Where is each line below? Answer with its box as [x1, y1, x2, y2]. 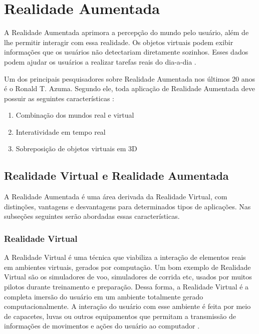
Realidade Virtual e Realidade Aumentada [4, 168, 229, 183]
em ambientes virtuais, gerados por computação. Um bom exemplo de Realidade [4, 261, 251, 272]
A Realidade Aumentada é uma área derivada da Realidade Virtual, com [4, 191, 227, 202]
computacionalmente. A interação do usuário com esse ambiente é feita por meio [4, 301, 251, 311]
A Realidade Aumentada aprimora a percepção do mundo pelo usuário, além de [4, 27, 249, 38]
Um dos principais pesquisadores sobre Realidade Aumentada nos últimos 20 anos [4, 73, 255, 84]
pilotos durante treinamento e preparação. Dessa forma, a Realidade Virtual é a [4, 281, 249, 292]
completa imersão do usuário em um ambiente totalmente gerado [4, 291, 203, 301]
